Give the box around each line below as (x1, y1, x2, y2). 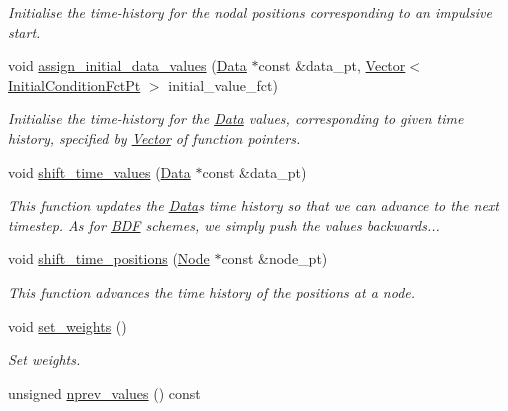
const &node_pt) (221, 248, 328, 269)
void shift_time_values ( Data (8, 161, 191, 182)
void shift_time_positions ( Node (8, 248, 210, 269)
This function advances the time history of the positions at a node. (8, 281, 416, 302)
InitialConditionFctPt (8, 74, 141, 95)
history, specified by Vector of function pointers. (8, 127, 301, 148)
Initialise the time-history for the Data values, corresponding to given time (8, 108, 464, 129)
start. (8, 21, 41, 42)
